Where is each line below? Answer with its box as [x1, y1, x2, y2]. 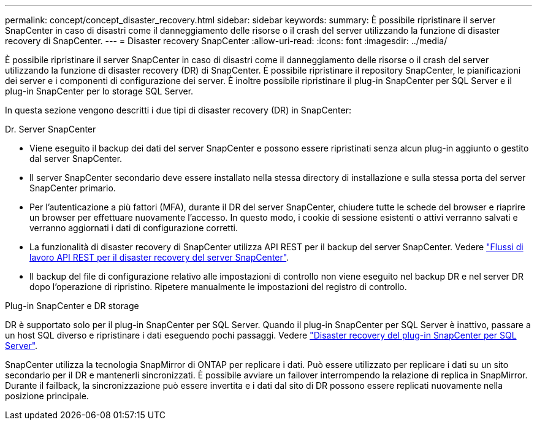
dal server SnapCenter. [29, 153, 123, 164]
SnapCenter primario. [29, 183, 116, 193]
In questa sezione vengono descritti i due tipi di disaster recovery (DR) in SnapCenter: [5, 105, 352, 115]
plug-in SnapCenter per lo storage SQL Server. [5, 86, 194, 96]
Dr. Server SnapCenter [5, 124, 96, 134]
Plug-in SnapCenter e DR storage [5, 301, 139, 311]
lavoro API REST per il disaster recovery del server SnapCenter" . [29, 252, 289, 262]
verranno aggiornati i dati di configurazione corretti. [29, 223, 238, 233]
